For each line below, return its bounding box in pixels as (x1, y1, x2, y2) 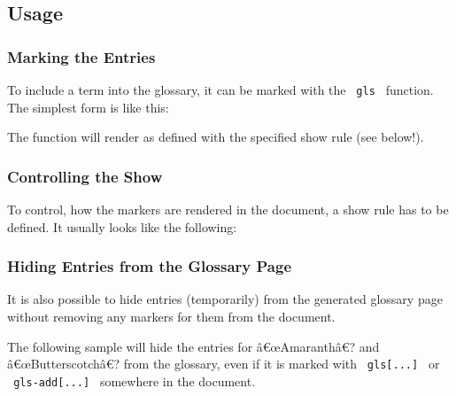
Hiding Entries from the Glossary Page (7, 255, 292, 277)
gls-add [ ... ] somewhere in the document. (13, 371, 256, 390)
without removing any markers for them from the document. (7, 307, 336, 326)
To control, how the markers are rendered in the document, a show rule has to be (7, 200, 449, 219)
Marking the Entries (7, 45, 156, 67)
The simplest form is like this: (7, 97, 169, 116)
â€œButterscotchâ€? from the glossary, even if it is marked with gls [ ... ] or (7, 354, 440, 373)
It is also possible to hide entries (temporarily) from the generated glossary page (7, 290, 443, 308)
